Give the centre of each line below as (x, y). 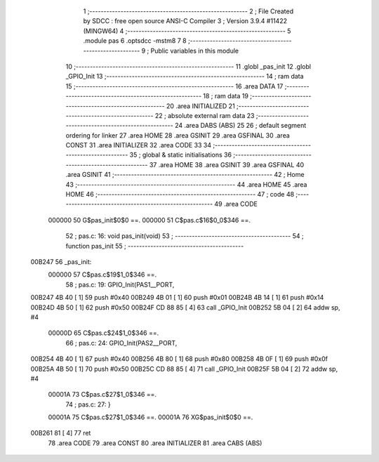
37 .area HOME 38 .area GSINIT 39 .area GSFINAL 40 (227, 164)
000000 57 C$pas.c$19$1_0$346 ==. (102, 275)
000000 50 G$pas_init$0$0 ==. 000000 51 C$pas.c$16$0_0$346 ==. (149, 220)
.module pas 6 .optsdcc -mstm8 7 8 (135, 41)
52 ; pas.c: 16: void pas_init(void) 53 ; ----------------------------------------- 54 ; (185, 236)
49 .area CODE (236, 204)
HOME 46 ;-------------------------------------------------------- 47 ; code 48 (180, 194)
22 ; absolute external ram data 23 (205, 115)
